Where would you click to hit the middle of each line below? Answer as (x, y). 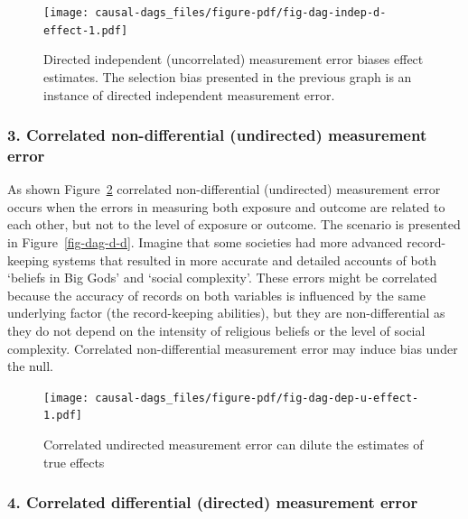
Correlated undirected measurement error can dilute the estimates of (234, 445)
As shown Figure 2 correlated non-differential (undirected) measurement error (224, 189)
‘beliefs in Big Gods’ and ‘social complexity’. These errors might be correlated (222, 278)
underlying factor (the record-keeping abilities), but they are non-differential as (226, 313)
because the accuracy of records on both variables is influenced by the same (216, 295)
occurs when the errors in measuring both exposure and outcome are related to (226, 206)
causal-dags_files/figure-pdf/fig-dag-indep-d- (241, 13)
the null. (30, 366)
